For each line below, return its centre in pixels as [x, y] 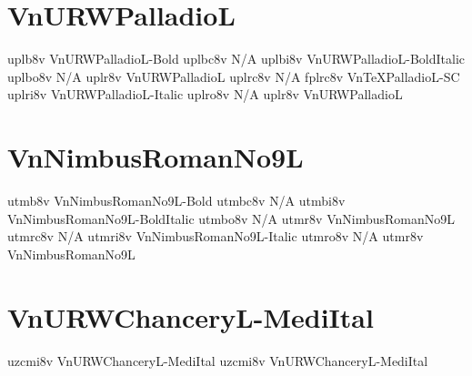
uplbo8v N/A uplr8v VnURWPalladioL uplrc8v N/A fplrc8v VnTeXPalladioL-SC [234, 76]
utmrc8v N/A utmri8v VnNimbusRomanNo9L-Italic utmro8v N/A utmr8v [216, 236]
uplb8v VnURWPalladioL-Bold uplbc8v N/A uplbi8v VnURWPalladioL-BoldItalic [236, 59]
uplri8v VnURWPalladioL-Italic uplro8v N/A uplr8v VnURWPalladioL [205, 94]
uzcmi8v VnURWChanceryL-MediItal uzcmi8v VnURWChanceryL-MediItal [218, 360]
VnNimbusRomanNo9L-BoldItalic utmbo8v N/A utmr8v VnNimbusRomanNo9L [231, 218]
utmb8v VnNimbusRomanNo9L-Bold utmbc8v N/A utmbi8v [176, 201]
